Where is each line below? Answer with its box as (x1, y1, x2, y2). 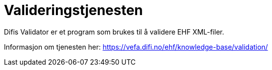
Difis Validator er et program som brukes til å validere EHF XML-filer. (4, 27, 224, 36)
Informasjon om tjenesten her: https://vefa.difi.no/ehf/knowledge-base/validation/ (4, 42, 268, 51)
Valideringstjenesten (4, 2, 143, 18)
